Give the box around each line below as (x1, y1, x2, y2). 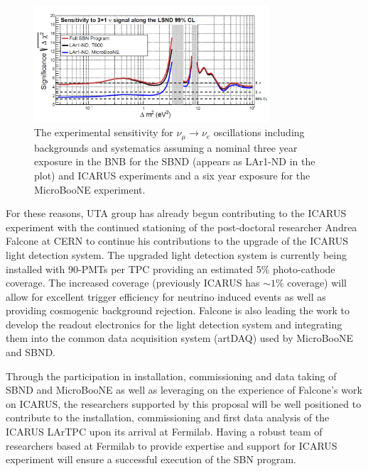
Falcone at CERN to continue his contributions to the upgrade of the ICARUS (6, 233, 349, 248)
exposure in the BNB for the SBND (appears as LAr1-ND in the (34, 154, 315, 169)
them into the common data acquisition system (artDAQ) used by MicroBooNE (6, 331, 354, 345)
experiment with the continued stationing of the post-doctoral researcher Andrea (6, 219, 357, 234)
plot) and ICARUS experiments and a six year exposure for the (34, 167, 310, 182)
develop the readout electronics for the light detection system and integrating (6, 316, 342, 331)
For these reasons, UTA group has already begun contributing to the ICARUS (6, 206, 347, 221)
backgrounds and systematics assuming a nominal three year (34, 140, 298, 155)
